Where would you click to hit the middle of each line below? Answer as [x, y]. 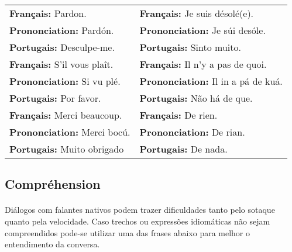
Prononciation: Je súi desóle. [202, 30]
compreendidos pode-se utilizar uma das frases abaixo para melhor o [128, 232]
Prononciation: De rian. [192, 132]
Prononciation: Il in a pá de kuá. [211, 81]
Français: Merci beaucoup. [66, 115]
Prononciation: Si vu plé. [65, 81]
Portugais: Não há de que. [196, 98]
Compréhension [53, 184]
